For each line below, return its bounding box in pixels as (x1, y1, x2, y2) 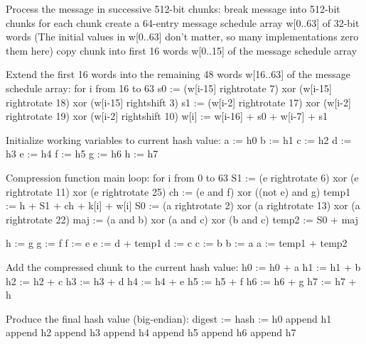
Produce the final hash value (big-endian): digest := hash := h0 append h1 (6, 311, 332, 326)
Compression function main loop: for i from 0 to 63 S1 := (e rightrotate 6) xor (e (6, 170, 359, 184)
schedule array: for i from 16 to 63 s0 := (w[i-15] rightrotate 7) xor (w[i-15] (6, 80, 332, 95)
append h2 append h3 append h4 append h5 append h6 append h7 (6, 325, 296, 340)
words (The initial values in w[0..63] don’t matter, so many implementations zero (6, 29, 359, 44)
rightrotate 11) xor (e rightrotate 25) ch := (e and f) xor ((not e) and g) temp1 (6, 184, 351, 199)
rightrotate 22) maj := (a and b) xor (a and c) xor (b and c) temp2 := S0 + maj (6, 211, 359, 226)
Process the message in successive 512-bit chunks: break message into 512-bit (6, 1, 340, 16)
